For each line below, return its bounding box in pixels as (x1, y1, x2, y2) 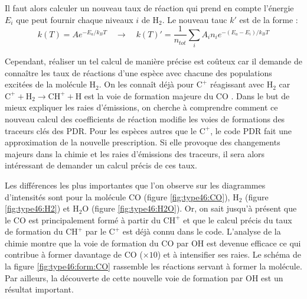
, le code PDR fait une (210, 124, 292, 136)
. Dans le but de (231, 89, 290, 102)
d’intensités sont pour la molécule (5, 190, 126, 203)
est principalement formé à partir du (28, 213, 161, 226)
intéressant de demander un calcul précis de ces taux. (5, 159, 197, 171)
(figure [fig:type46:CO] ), (143, 190, 230, 203)
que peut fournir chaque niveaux (16, 13, 133, 25)
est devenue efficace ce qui (206, 236, 301, 249)
